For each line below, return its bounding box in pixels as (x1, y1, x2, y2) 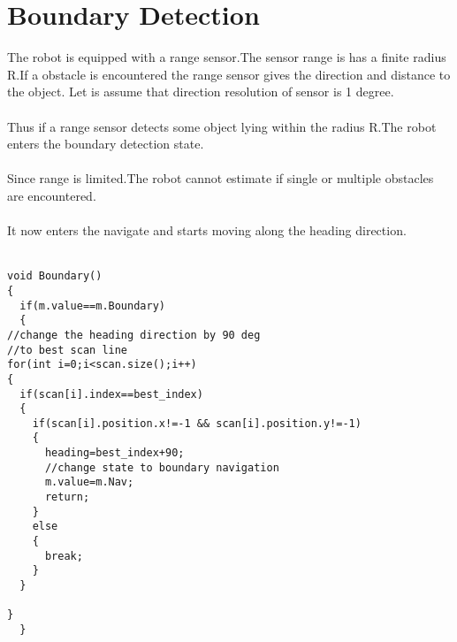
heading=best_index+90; (44, 447, 185, 460)
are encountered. (7, 186, 96, 204)
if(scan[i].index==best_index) (19, 387, 203, 401)
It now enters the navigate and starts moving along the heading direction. (7, 221, 407, 240)
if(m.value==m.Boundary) (19, 299, 165, 312)
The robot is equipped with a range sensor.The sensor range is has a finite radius (7, 48, 446, 66)
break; (44, 549, 83, 562)
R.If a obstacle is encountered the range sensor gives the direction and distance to (7, 65, 451, 83)
